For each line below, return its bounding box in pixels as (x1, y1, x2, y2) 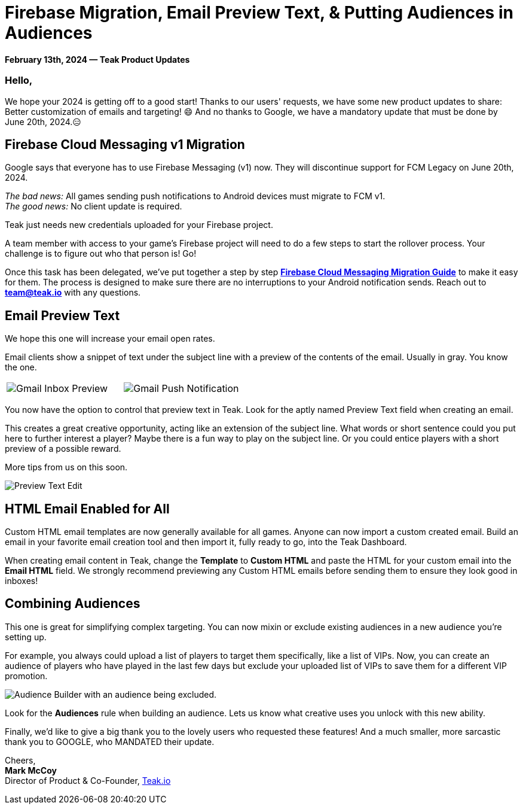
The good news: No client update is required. (5, 201, 182, 212)
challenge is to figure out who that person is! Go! (5, 248, 197, 259)
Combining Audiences (5, 596, 140, 612)
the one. (5, 362, 37, 373)
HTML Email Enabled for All (5, 501, 170, 516)
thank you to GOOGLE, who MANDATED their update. (5, 736, 215, 747)
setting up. (5, 631, 47, 642)
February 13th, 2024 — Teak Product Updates (5, 54, 190, 65)
